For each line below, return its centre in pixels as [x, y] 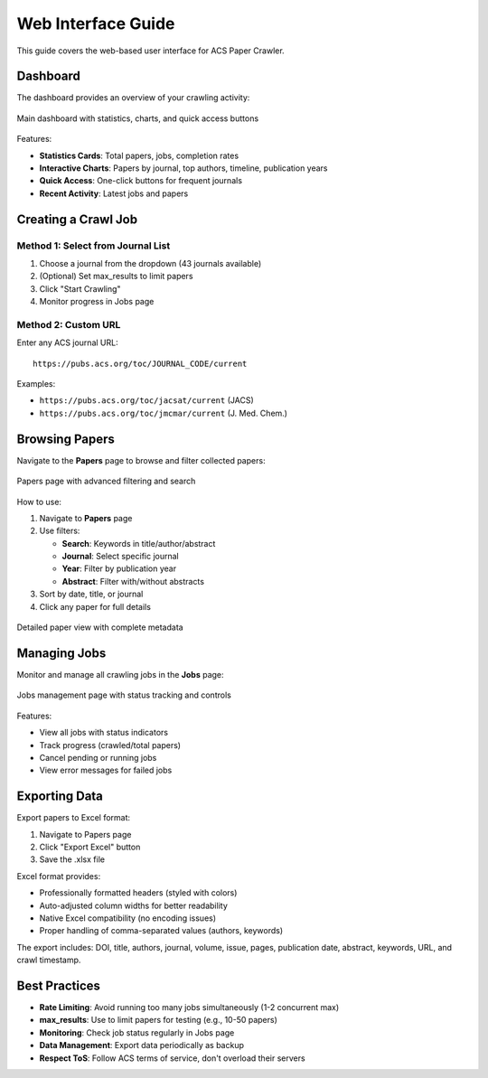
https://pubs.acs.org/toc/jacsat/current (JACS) [146, 400]
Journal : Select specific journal [121, 557]
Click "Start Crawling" [80, 288]
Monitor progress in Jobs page [97, 302]
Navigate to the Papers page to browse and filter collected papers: [141, 460]
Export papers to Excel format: [74, 818]
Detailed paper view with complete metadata [100, 627]
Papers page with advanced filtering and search [106, 481]
